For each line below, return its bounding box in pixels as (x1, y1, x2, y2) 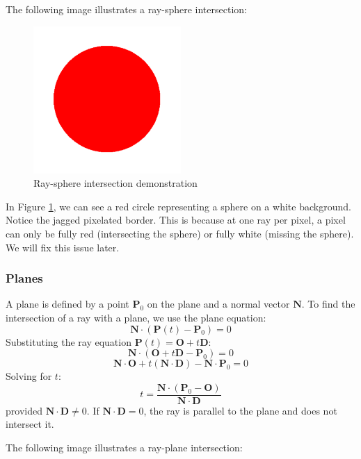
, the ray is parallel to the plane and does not (143, 403, 337, 417)
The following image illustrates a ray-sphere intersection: (6, 2, 247, 16)
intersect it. (6, 417, 54, 431)
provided (6, 403, 42, 417)
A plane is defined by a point (6, 297, 129, 311)
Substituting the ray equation (6, 334, 131, 349)
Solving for (6, 369, 52, 383)
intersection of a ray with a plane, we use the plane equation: (6, 310, 266, 324)
